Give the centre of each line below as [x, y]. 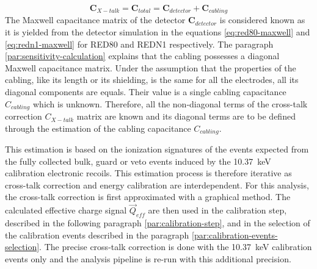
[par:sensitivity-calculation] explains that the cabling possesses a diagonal [142, 56]
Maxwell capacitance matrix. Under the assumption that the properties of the [151, 67]
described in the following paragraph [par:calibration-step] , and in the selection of [158, 223]
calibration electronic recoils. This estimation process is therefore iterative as [148, 173]
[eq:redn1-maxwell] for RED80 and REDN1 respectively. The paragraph [139, 44]
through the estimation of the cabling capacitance [98, 128]
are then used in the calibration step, [217, 210]
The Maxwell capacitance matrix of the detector [95, 20]
